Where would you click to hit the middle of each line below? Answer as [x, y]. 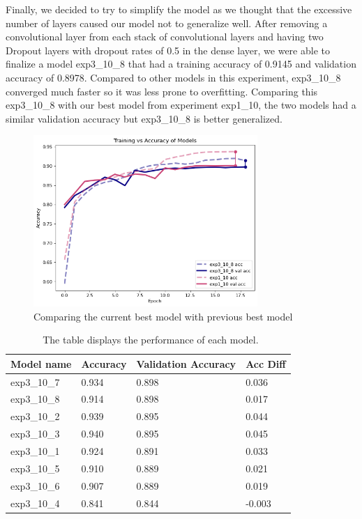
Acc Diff [266, 363]
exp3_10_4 [35, 503]
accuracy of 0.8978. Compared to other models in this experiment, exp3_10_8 [173, 77]
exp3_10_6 [35, 485]
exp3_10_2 [35, 416]
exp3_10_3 [35, 434]
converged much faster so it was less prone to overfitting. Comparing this [162, 91]
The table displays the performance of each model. [151, 340]
